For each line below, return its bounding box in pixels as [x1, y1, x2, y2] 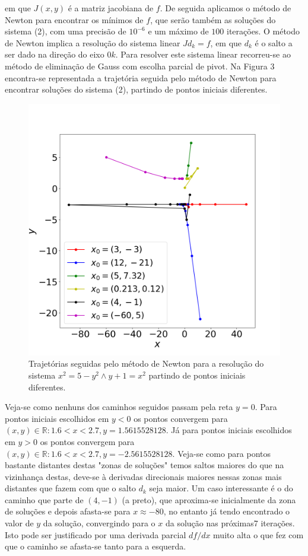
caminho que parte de [5, 493, 84, 506]
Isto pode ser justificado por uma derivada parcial [5, 528, 186, 541]
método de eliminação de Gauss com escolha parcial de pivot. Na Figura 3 [5, 59, 275, 72]
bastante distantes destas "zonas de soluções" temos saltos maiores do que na [5, 459, 284, 471]
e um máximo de [148, 25, 209, 37]
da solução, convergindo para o [43, 517, 155, 529]
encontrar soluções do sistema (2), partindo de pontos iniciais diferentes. [5, 83, 268, 96]
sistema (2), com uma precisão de [5, 25, 126, 37]
